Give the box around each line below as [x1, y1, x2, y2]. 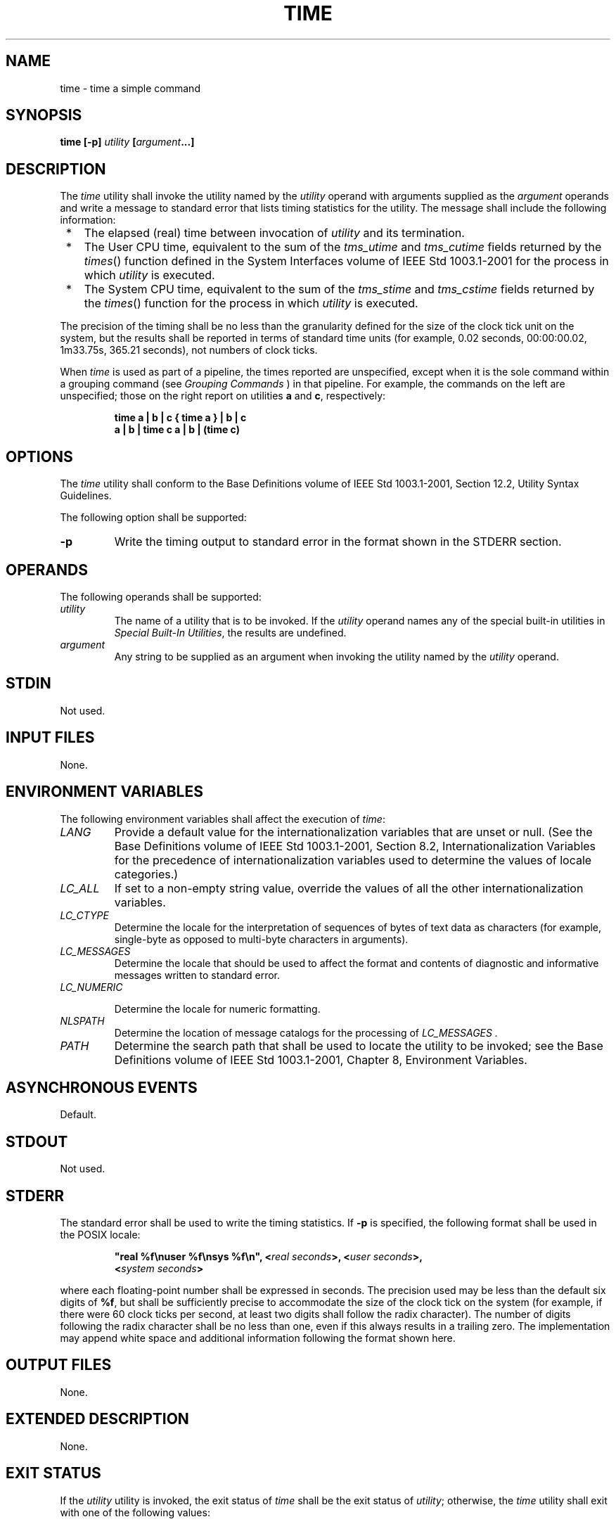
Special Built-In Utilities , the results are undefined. [114, 626, 347, 639]
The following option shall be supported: [60, 511, 247, 524]
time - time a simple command [60, 82, 200, 94]
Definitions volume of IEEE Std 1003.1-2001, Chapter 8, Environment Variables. [114, 1052, 527, 1067]
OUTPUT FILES [6, 1356, 112, 1374]
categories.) [114, 866, 179, 881]
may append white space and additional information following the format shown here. [60, 1332, 456, 1345]
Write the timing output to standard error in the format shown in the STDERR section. [114, 534, 562, 549]
